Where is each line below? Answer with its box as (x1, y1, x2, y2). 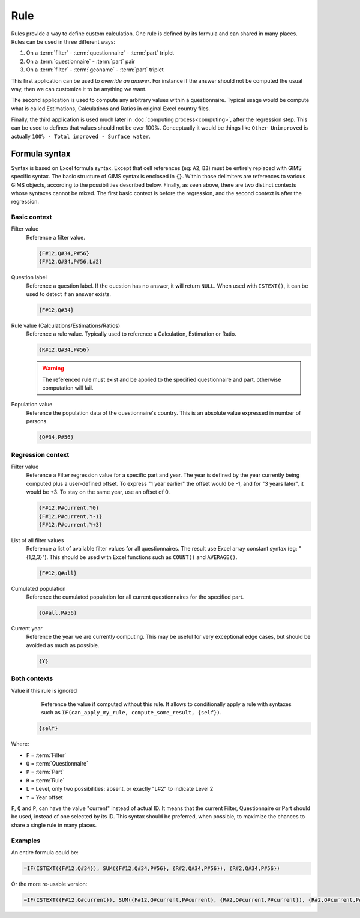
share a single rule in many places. (11, 821, 97, 829)
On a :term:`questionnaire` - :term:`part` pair (26, 58, 135, 65)
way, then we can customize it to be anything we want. (11, 85, 147, 92)
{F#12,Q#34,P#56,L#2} (38, 258, 103, 265)
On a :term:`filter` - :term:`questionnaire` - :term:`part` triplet (26, 49, 175, 56)
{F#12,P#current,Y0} (38, 504, 99, 512)
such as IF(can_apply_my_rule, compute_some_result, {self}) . (41, 709, 222, 716)
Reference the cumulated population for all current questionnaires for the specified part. (26, 593, 244, 600)
